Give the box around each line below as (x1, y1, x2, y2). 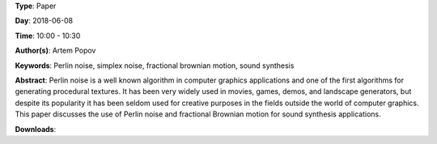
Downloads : (15, 124, 57, 133)
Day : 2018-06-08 (15, 16, 74, 26)
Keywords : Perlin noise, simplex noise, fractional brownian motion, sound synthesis (15, 61, 295, 70)
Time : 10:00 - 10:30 (15, 31, 81, 40)
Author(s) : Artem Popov (15, 45, 96, 56)
